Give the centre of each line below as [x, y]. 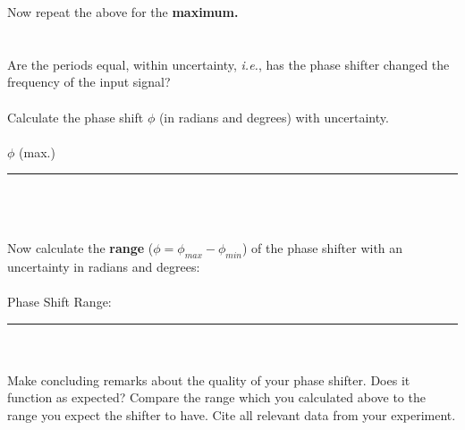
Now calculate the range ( [80, 248]
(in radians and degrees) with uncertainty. [274, 117]
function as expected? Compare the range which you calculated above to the [216, 397]
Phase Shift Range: [59, 302]
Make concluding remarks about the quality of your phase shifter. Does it [209, 379]
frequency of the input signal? [89, 82]
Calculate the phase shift [76, 117]
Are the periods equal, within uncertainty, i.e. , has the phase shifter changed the [228, 64]
